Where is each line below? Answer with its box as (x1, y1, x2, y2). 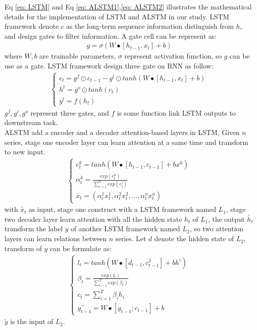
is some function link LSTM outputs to (117, 107, 236, 118)
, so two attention (190, 223, 244, 234)
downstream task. (4, 117, 58, 128)
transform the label (4, 223, 63, 234)
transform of (4, 243, 42, 253)
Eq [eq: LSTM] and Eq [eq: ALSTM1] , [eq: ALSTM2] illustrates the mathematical (4, 1, 252, 11)
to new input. (4, 146, 46, 157)
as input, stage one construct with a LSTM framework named (28, 204, 216, 214)
